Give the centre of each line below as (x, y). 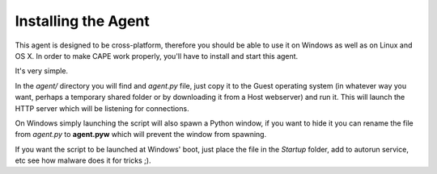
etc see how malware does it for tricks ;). (83, 160)
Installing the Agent (82, 21)
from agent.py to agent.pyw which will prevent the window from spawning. (141, 135)
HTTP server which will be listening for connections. (102, 108)
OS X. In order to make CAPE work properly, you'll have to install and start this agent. (157, 56)
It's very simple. (42, 71)
